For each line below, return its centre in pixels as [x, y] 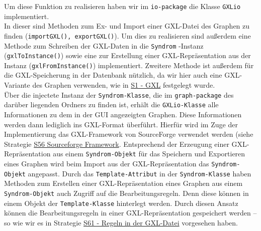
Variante [17, 85]
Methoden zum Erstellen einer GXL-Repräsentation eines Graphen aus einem [123, 183]
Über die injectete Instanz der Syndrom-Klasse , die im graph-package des [119, 94]
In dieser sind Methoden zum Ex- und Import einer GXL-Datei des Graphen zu [127, 26]
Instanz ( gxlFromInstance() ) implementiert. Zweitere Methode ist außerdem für [129, 65]
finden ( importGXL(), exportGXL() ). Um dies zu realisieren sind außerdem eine [127, 35]
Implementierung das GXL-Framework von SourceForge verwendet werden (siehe [129, 134]
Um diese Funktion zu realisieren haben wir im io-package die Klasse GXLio [122, 6]
